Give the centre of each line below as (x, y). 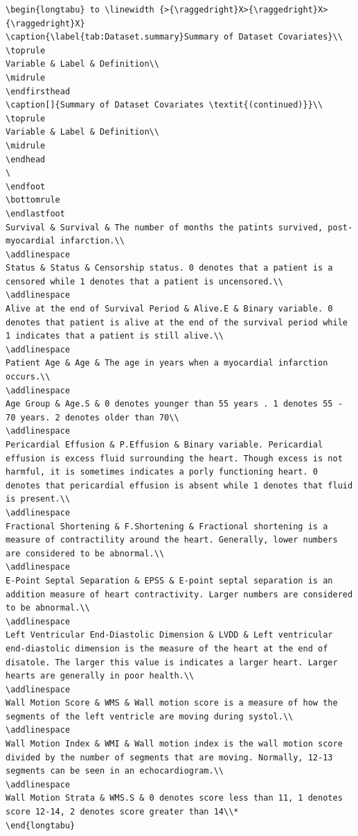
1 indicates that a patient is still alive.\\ (115, 336)
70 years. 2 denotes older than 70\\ (92, 417)
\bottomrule (33, 200)
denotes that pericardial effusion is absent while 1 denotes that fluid (179, 485)
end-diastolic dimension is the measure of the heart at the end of (167, 648)
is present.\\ (38, 499)
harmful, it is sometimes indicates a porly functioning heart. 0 (162, 472)
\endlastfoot (35, 213)
